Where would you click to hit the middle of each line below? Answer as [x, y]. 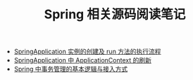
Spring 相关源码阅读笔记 [115, 14]
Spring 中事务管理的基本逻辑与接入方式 [71, 69]
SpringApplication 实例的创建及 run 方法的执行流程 [87, 52]
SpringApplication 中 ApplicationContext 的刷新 [82, 60]
